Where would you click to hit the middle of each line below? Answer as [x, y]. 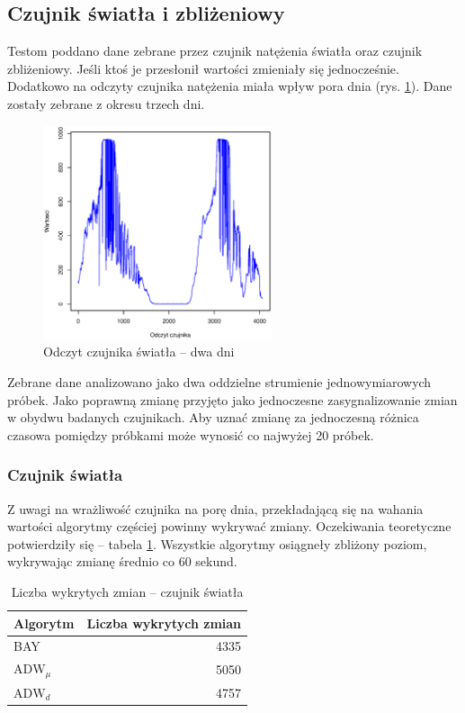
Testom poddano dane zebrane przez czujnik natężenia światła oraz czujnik [215, 51]
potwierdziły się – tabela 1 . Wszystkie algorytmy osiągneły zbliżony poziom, [217, 543]
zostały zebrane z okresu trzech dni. [106, 103]
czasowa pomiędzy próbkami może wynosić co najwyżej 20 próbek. [191, 434]
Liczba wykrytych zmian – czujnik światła [127, 591]
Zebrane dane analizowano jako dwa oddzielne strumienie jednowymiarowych [219, 382]
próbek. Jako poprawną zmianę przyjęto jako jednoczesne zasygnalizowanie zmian [232, 399]
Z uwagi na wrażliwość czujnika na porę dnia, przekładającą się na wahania [215, 508]
